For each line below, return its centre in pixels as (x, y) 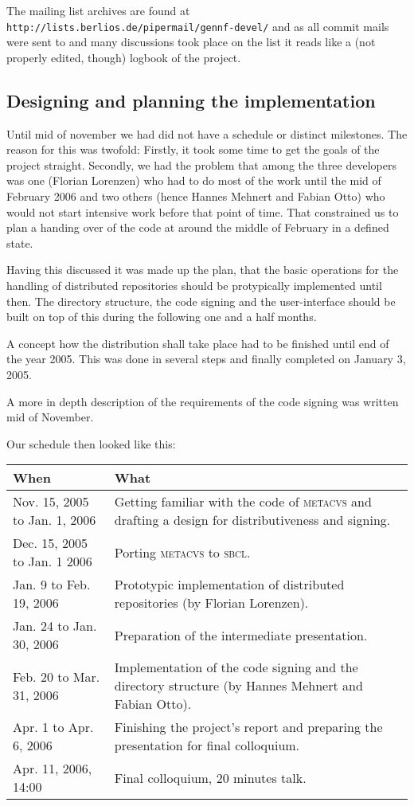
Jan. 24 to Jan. (55, 626)
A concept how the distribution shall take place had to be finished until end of (198, 343)
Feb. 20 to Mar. (57, 676)
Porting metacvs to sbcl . (182, 552)
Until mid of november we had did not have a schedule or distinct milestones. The (207, 133)
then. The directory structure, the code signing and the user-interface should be (201, 301)
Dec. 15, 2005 (50, 543)
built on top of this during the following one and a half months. (162, 317)
